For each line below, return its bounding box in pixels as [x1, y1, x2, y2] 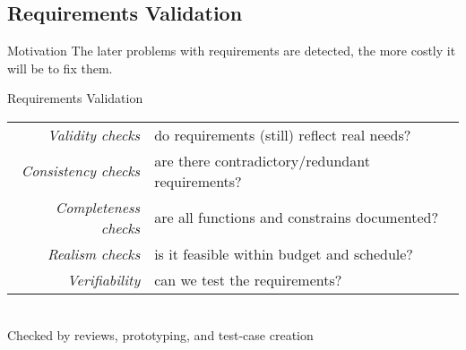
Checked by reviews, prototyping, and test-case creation [7, 325, 314, 344]
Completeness [55, 196, 141, 218]
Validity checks [47, 124, 141, 145]
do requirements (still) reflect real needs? [154, 124, 411, 145]
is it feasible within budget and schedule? [154, 243, 413, 264]
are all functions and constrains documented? [154, 207, 438, 228]
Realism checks [47, 243, 141, 264]
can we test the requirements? [154, 269, 342, 290]
